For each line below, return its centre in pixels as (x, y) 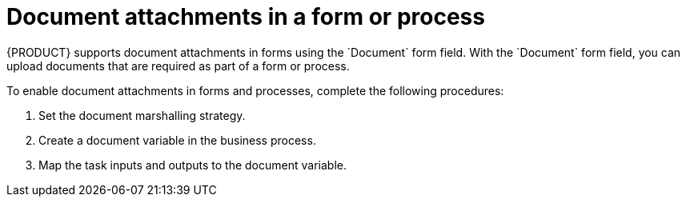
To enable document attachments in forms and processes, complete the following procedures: (255, 90)
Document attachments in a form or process (246, 17)
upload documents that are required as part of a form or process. (178, 66)
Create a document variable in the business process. (177, 140)
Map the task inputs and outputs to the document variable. (193, 165)
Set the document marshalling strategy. (142, 115)
